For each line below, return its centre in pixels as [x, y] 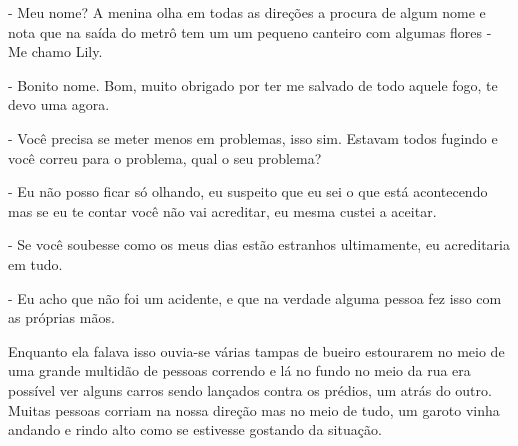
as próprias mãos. [61, 317]
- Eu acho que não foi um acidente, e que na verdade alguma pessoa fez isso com [255, 297]
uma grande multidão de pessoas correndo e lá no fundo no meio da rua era [239, 370]
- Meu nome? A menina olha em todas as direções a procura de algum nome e [247, 12]
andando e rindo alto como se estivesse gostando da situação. [195, 429]
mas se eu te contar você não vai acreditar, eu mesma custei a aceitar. [222, 210]
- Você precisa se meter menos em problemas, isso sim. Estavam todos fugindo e [253, 137]
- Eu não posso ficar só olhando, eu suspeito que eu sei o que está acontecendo [248, 191]
